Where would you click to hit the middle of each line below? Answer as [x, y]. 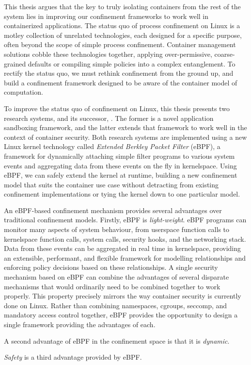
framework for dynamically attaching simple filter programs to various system [119, 156]
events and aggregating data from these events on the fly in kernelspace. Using [120, 165]
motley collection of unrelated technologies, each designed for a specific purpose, [123, 35]
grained [15, 63]
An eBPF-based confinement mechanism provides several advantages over [113, 210]
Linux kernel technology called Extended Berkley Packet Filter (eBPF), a [112, 146]
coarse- [225, 54]
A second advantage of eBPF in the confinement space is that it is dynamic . [117, 340]
